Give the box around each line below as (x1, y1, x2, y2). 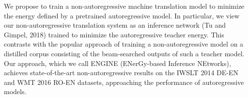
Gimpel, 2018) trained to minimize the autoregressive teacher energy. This (4, 29, 224, 39)
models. (4, 86, 27, 97)
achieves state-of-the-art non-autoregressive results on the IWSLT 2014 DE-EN (4, 67, 238, 78)
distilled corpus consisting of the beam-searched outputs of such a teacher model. (4, 48, 245, 58)
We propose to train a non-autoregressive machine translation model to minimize (4, 1, 245, 11)
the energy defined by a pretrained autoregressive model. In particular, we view (4, 10, 240, 20)
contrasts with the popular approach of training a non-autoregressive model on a (4, 39, 244, 49)
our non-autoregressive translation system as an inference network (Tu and (4, 20, 226, 30)
